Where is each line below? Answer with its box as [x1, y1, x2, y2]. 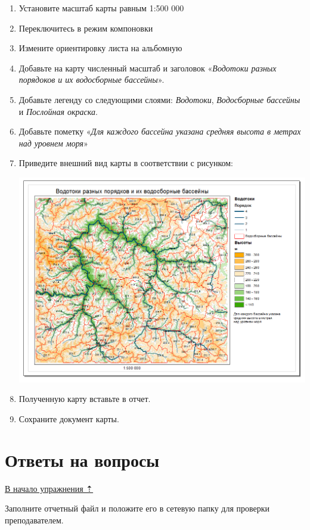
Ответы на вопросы [5, 447, 160, 472]
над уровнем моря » [18, 136, 88, 149]
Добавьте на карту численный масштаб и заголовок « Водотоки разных [18, 61, 277, 74]
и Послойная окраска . [18, 105, 98, 117]
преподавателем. [5, 513, 64, 526]
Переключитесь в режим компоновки [18, 21, 153, 34]
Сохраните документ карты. [18, 413, 119, 425]
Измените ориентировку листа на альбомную [18, 42, 182, 54]
